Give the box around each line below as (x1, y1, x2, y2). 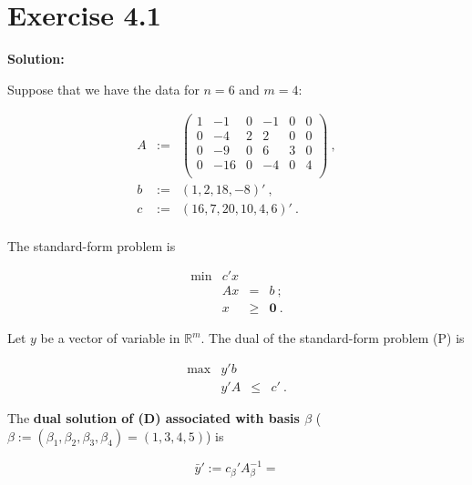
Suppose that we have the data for (7, 79, 200, 98)
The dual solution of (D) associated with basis (7, 409, 300, 427)
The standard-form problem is (7, 236, 176, 255)
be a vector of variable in (40, 328, 180, 348)
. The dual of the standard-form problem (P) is (200, 328, 465, 348)
